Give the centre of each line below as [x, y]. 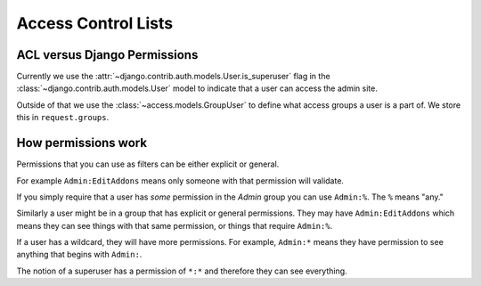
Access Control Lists [95, 23]
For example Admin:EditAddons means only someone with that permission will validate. [180, 180]
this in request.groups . [63, 118]
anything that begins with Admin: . [79, 255]
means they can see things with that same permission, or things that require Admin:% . [175, 225]
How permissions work [82, 143]
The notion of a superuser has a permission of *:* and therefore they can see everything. [182, 271]
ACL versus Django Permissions [107, 55]
